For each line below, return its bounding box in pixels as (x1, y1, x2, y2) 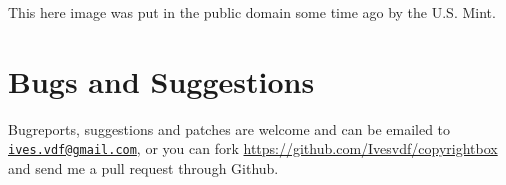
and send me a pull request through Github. (8, 157, 279, 178)
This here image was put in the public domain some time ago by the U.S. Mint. (8, 2, 496, 22)
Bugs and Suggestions (8, 60, 315, 101)
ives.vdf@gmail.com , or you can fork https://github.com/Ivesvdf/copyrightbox (8, 138, 498, 159)
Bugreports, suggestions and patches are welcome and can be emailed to (8, 118, 451, 139)
